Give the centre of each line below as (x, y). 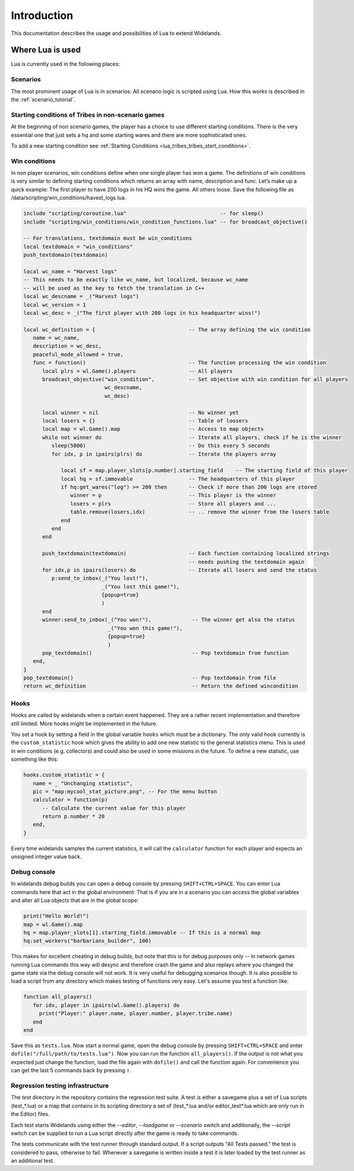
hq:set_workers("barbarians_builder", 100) (88, 941)
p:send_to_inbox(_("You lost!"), (100, 578)
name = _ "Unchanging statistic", (83, 783)
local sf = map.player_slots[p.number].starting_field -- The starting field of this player (205, 471)
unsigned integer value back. (46, 857)
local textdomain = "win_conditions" (78, 247)
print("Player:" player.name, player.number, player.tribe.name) (136, 1014)
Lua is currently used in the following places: (65, 64)
